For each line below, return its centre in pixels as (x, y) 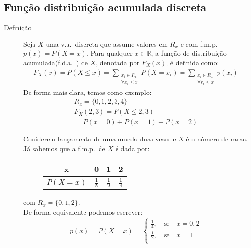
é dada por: (132, 148)
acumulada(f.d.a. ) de (56, 62)
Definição (18, 27)
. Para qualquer (109, 53)
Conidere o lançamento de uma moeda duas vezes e (100, 139)
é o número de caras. (217, 139)
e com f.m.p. (199, 43)
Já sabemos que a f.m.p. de (64, 148)
